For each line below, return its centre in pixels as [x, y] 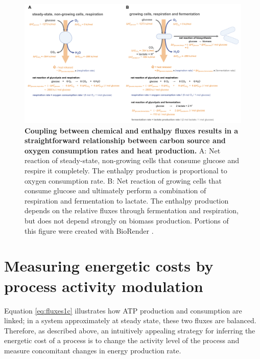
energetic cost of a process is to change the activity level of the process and [122, 340]
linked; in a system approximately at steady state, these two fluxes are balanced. [130, 320]
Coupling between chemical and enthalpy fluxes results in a [132, 130]
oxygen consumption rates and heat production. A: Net [123, 150]
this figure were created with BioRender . [89, 230]
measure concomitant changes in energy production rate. [93, 350]
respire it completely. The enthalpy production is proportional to [126, 171]
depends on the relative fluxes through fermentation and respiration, [132, 210]
